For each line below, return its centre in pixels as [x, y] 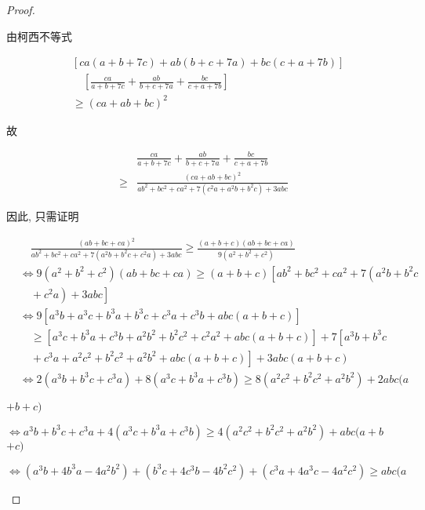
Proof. [21, 9]
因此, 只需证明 [43, 215]
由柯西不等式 [39, 36]
